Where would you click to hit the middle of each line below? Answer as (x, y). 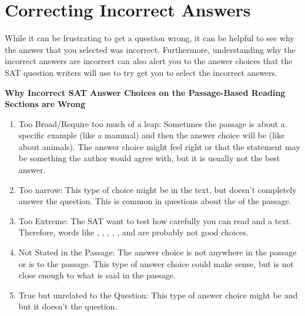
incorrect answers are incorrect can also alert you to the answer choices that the (149, 61)
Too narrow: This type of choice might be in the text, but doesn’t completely (157, 189)
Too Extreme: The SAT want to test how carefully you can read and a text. (155, 220)
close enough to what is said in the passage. (97, 275)
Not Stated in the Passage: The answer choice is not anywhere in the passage (157, 252)
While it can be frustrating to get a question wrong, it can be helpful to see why (150, 38)
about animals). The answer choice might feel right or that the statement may (159, 146)
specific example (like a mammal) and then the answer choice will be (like (152, 135)
